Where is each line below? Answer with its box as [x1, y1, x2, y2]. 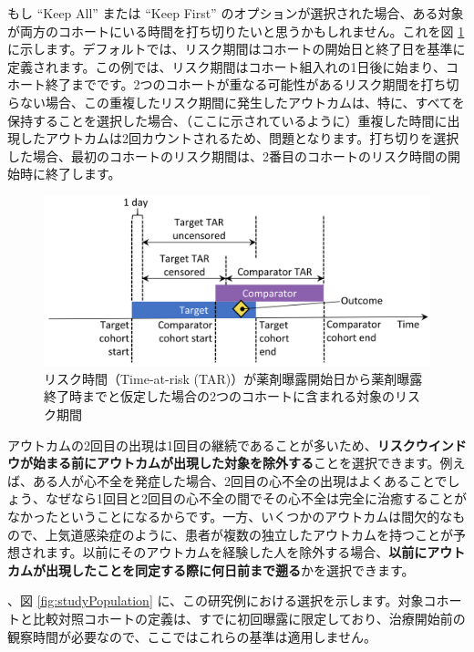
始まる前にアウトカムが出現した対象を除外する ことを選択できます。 [32, 453, 440, 472]
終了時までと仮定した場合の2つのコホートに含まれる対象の [44, 387, 395, 406]
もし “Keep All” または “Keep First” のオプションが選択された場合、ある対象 [7, 4, 464, 22]
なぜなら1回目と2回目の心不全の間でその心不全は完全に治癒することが [45, 489, 467, 508]
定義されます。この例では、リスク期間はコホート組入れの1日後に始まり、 [7, 57, 447, 76]
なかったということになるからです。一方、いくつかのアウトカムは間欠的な [7, 507, 453, 526]
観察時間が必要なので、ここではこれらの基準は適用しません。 [7, 626, 377, 646]
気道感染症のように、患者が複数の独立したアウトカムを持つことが [57, 524, 454, 543]
